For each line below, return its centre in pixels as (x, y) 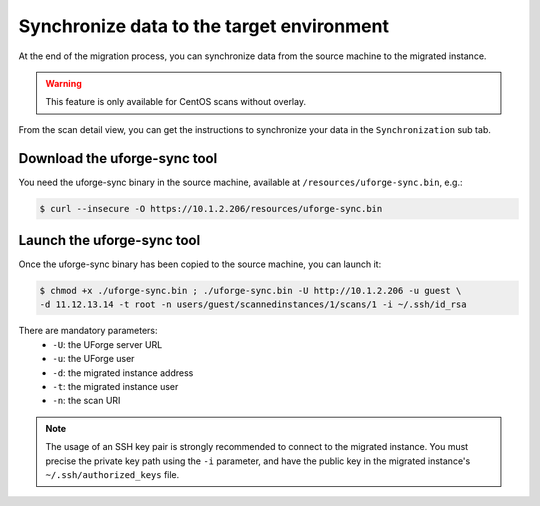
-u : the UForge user (93, 359)
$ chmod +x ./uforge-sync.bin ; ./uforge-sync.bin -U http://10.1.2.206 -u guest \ (250, 291)
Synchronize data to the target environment (204, 26)
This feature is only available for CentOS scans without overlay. (176, 102)
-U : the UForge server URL (107, 344)
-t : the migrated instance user (115, 387)
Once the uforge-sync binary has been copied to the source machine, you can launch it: (200, 264)
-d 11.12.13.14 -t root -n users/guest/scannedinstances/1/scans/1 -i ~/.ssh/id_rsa (253, 304)
